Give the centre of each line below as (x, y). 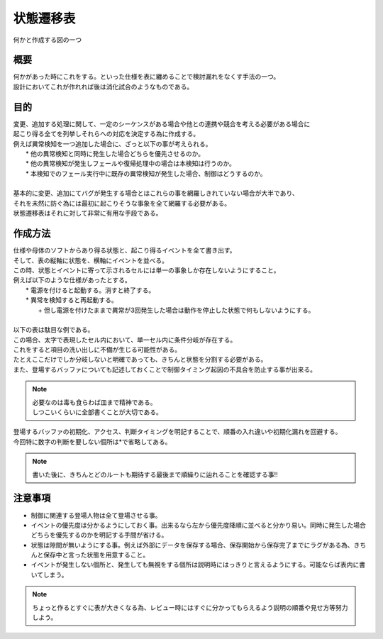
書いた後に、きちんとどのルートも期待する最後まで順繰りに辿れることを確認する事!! (155, 474)
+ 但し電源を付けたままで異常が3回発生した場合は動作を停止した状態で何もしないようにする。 (176, 310)
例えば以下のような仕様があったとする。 (72, 280)
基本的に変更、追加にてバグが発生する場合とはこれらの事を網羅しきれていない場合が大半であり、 (156, 193)
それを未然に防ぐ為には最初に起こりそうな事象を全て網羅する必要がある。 (122, 203)
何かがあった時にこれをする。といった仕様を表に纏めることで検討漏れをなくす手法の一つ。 (146, 77)
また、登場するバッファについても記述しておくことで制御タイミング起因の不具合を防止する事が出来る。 (165, 369)
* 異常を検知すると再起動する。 (72, 300)
